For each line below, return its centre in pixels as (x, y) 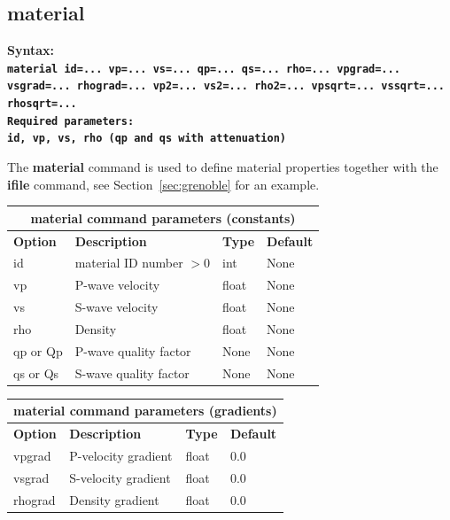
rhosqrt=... (42, 104)
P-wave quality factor (133, 350)
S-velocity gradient (120, 477)
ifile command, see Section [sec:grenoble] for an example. (163, 184)
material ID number (129, 263)
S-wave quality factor (132, 373)
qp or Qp (38, 350)
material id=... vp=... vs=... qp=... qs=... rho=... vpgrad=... (204, 69)
